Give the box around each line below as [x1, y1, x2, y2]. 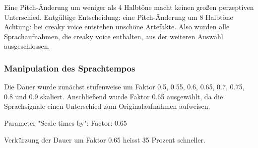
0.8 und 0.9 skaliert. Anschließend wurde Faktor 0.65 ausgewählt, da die [4, 91, 223, 101]
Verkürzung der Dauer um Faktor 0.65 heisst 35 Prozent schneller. [4, 134, 205, 145]
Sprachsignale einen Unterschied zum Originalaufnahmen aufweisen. [4, 101, 210, 111]
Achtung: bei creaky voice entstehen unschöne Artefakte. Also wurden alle [4, 21, 230, 32]
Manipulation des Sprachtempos [4, 62, 135, 74]
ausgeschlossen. [4, 41, 50, 51]
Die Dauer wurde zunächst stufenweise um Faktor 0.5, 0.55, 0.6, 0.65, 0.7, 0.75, [4, 81, 245, 92]
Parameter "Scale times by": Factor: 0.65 [4, 117, 127, 128]
